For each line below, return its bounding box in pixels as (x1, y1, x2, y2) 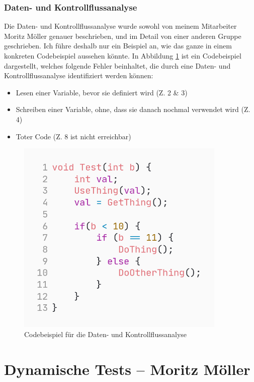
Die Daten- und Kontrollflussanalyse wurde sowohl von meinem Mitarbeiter (4, 21, 237, 31)
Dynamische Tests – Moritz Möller (4, 358, 250, 379)
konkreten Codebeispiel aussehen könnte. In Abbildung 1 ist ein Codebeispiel (4, 50, 241, 61)
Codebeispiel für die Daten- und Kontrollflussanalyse (24, 329, 187, 340)
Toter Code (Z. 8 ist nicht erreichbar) (16, 131, 131, 141)
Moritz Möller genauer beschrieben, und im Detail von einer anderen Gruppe (4, 30, 241, 41)
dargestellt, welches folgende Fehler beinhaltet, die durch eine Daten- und (4, 60, 231, 71)
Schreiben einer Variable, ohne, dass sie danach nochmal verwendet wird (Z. (16, 104, 250, 115)
